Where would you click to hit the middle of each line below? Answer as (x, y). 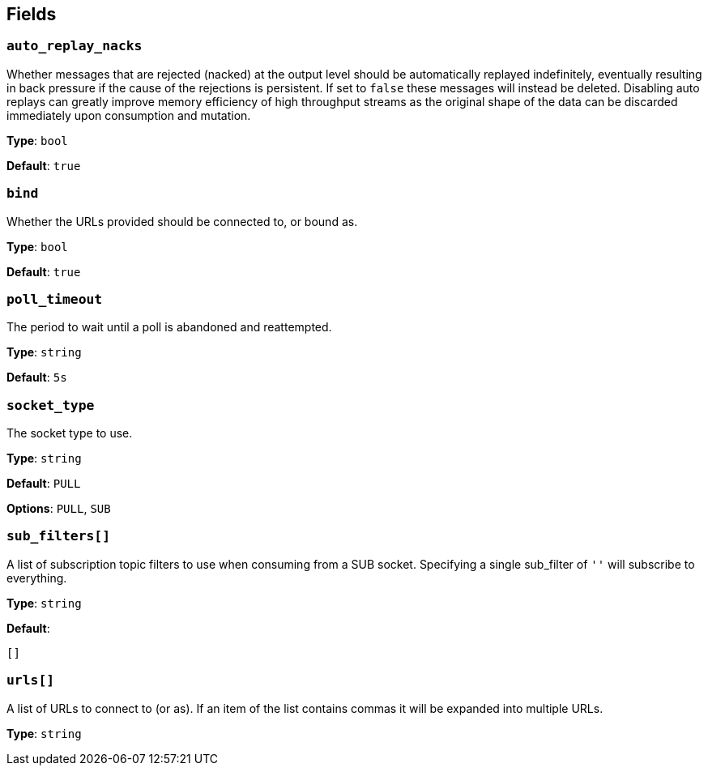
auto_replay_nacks (75, 46)
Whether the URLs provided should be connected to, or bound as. (182, 221)
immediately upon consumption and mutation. (129, 115)
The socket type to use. (70, 433)
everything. (37, 578)
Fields (32, 14)
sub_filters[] (59, 536)
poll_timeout (55, 299)
